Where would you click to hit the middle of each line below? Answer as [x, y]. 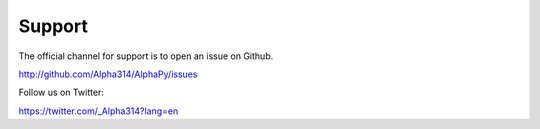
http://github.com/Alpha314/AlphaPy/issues [108, 74]
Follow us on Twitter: [61, 92]
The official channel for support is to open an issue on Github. [146, 56]
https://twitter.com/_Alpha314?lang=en [98, 111]
